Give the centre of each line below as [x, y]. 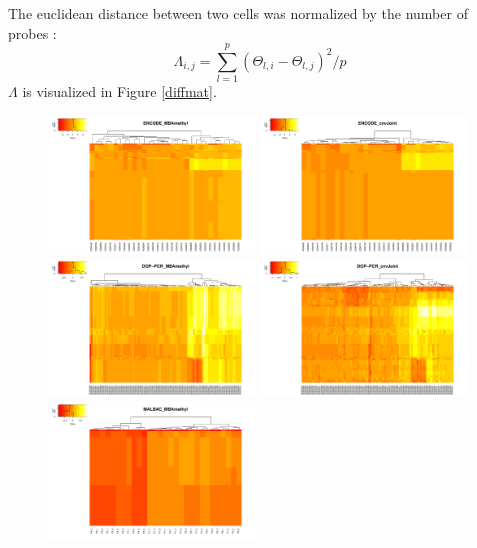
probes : [32, 32]
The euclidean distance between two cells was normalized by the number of [238, 13]
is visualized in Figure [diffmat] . [119, 91]
